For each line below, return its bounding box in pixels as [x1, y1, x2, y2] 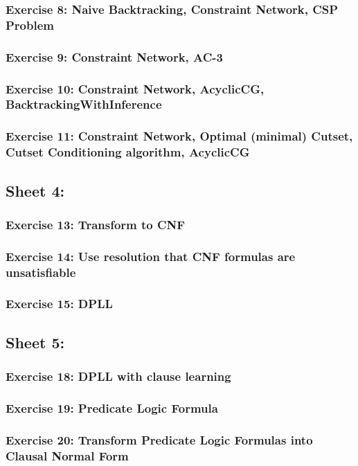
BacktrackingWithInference [6, 96, 162, 113]
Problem [6, 16, 54, 33]
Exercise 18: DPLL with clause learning [6, 368, 231, 385]
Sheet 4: [6, 179, 65, 201]
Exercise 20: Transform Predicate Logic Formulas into [6, 431, 313, 448]
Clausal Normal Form [6, 447, 129, 464]
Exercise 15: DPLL [6, 295, 113, 312]
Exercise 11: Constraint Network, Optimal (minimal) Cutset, [6, 127, 353, 145]
